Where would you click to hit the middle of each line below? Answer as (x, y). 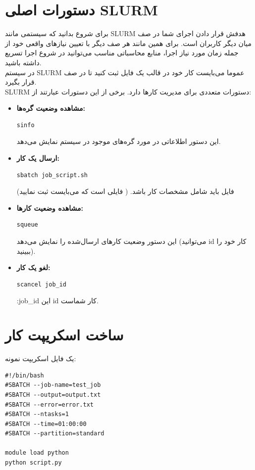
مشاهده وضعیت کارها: (50, 208)
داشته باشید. (23, 62)
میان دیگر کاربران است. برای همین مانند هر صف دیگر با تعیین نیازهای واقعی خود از (128, 43)
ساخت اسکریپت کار (64, 335)
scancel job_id (42, 284)
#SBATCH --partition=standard (55, 434)
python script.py (33, 463)
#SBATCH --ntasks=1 (37, 414)
